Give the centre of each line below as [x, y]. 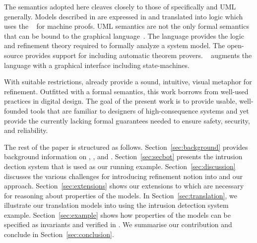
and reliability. [26, 130]
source [14, 55]
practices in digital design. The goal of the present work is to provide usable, [121, 101]
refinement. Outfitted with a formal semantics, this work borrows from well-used [126, 91]
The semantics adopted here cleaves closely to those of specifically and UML [120, 6]
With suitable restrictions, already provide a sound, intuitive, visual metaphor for [128, 82]
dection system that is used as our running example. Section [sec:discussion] [120, 166]
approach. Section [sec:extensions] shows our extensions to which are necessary [124, 186]
